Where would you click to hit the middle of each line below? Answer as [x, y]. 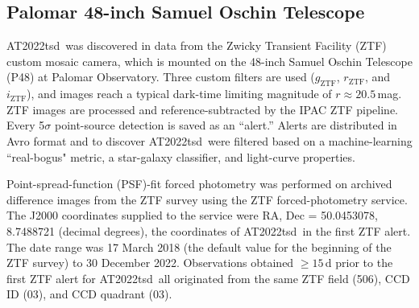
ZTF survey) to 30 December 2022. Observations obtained [150, 263]
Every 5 [26, 125]
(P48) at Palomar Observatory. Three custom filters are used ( [161, 77]
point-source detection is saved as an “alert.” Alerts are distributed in [226, 125]
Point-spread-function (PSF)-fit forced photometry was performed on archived [199, 184]
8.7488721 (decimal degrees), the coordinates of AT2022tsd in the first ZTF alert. [209, 230]
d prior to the [359, 263]
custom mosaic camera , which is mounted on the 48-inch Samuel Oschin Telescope [209, 61]
